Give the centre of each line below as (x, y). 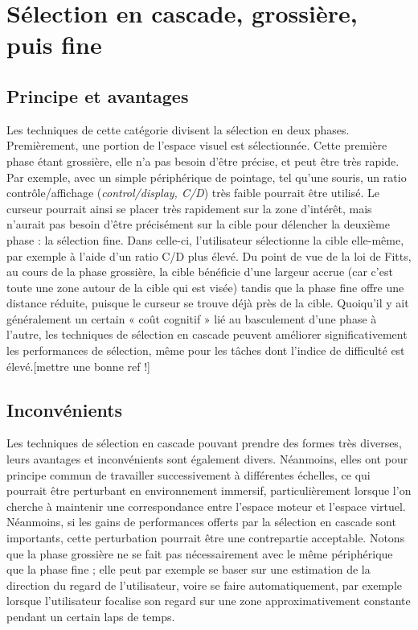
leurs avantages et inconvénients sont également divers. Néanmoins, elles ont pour (207, 459)
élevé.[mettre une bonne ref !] (78, 366)
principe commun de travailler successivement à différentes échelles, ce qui (189, 474)
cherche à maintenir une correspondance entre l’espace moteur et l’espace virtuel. (206, 506)
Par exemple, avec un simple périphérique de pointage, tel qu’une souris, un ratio (207, 177)
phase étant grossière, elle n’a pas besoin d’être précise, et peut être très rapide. (203, 161)
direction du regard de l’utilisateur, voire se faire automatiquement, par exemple (204, 585)
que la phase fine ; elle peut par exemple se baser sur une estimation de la (189, 569)
